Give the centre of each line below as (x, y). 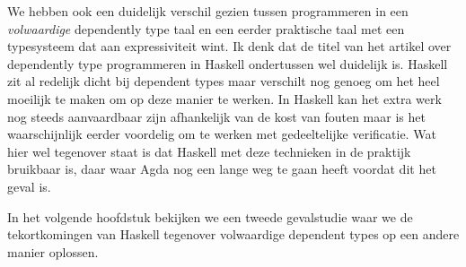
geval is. (29, 186)
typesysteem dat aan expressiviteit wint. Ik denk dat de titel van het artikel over (229, 46)
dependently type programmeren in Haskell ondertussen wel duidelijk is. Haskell (228, 63)
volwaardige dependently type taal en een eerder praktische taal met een (206, 28)
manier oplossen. (53, 251)
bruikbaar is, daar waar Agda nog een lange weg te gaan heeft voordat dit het (222, 169)
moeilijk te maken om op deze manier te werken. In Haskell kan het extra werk (224, 98)
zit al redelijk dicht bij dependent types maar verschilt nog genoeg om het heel (224, 81)
